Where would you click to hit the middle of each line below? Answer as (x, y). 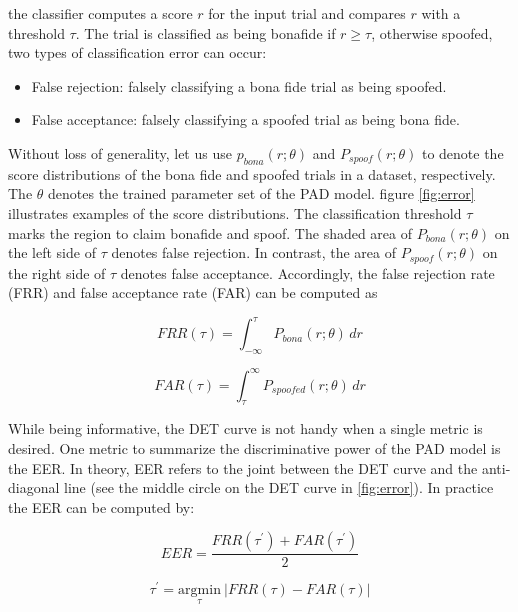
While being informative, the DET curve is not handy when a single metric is (245, 428)
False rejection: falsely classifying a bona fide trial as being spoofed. (239, 85)
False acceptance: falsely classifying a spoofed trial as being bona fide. (245, 119)
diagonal (34, 487)
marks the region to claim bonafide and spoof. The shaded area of (210, 232)
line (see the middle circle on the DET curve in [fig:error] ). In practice (279, 487)
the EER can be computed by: (101, 506)
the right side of (57, 272)
